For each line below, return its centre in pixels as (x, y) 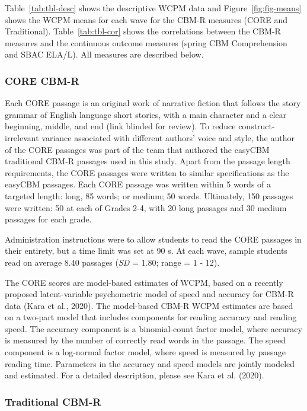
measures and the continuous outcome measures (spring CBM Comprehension (146, 42)
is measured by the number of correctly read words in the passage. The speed (145, 340)
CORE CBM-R (42, 80)
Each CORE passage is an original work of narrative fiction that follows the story (153, 103)
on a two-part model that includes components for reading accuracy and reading (151, 317)
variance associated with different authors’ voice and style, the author (168, 137)
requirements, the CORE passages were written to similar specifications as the (147, 172)
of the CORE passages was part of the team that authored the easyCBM (137, 149)
